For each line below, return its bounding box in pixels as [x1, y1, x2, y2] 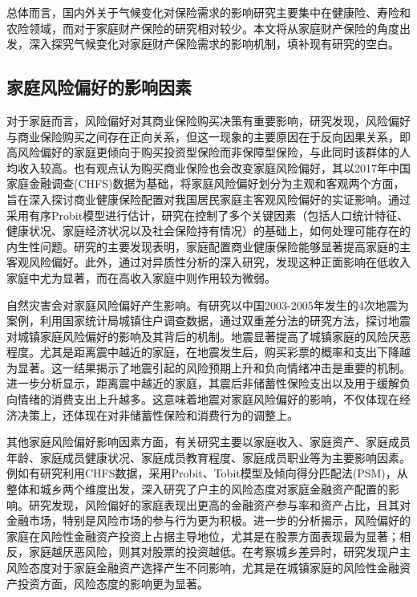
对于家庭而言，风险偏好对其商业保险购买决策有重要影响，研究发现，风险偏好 [6, 112, 411, 128]
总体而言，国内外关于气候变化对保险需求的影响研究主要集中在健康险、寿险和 [6, 4, 411, 20]
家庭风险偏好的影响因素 [6, 75, 192, 99]
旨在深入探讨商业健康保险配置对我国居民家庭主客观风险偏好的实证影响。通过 [6, 190, 411, 207]
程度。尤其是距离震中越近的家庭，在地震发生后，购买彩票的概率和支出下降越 [6, 343, 411, 360]
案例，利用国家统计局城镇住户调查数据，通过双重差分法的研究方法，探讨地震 [6, 312, 411, 329]
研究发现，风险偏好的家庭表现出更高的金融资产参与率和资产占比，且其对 [28, 496, 411, 513]
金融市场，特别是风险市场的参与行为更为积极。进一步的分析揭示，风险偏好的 [6, 512, 411, 529]
